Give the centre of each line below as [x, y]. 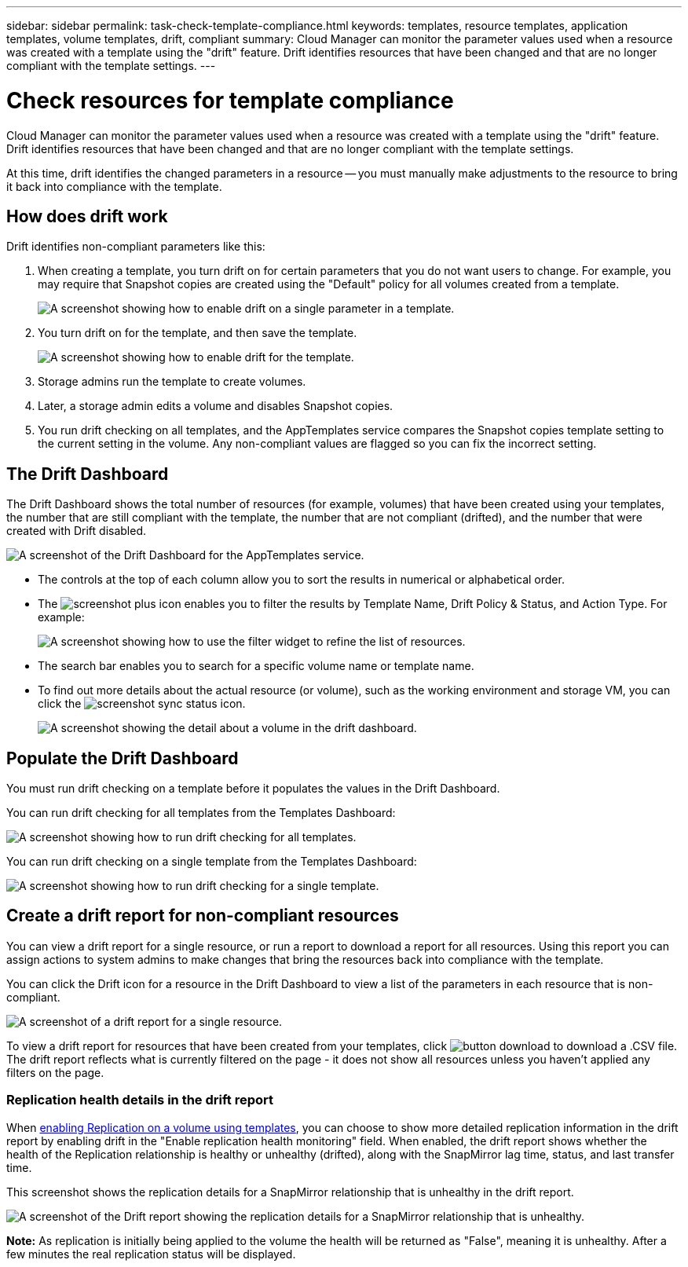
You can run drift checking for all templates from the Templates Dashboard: [201, 813]
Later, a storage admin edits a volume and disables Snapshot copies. [216, 406]
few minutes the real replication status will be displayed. [151, 1254]
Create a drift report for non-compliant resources [203, 916]
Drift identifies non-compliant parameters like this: [136, 247]
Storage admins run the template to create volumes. [172, 382]
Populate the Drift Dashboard [123, 758]
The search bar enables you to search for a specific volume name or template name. [256, 666]
